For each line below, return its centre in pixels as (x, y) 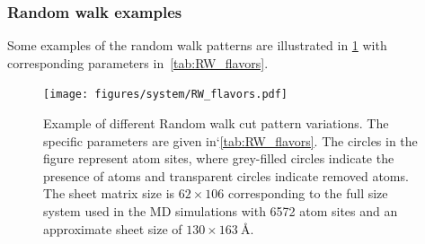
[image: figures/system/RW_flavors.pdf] (166, 95)
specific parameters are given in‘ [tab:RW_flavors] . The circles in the (230, 140)
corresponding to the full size (308, 193)
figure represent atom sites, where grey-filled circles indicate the (219, 158)
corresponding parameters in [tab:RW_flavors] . (138, 62)
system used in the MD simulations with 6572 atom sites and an (221, 211)
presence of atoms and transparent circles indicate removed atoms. (226, 175)
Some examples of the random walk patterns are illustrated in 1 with (197, 45)
